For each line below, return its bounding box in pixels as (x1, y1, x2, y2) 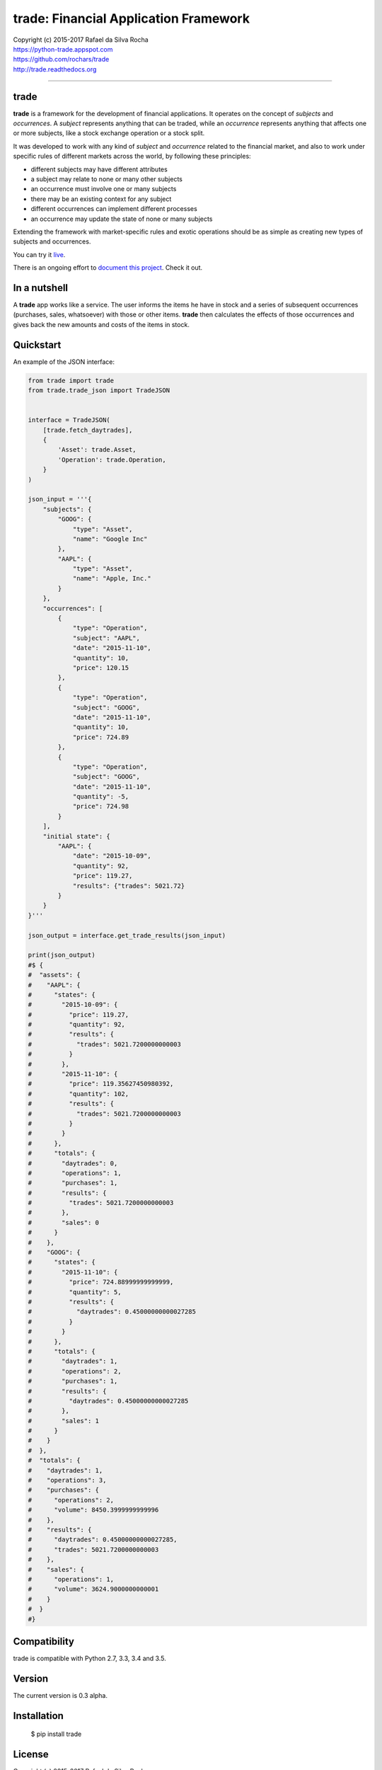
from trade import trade (28, 376, 115, 384)
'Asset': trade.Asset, (57, 446, 137, 454)
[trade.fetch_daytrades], (42, 426, 133, 434)
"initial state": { (42, 832, 111, 840)
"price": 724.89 (72, 733, 129, 741)
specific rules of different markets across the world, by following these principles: (13, 152, 251, 161)
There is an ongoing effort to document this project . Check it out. (13, 263, 203, 272)
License (13, 1749, 49, 1761)
